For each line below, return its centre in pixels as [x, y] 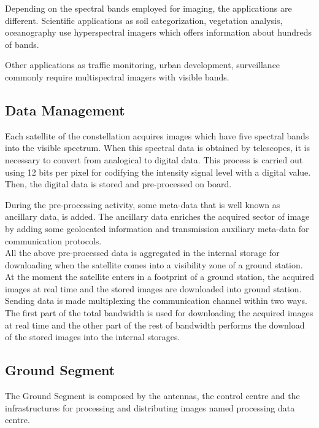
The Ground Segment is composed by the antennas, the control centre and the [152, 396]
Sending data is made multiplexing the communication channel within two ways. [156, 301]
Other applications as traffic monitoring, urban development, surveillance [143, 65]
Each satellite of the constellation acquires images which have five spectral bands [157, 135]
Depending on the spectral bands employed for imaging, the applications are [148, 8]
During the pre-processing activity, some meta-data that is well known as [143, 204]
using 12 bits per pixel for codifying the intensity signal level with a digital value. [158, 172]
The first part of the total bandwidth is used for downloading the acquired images [159, 313]
